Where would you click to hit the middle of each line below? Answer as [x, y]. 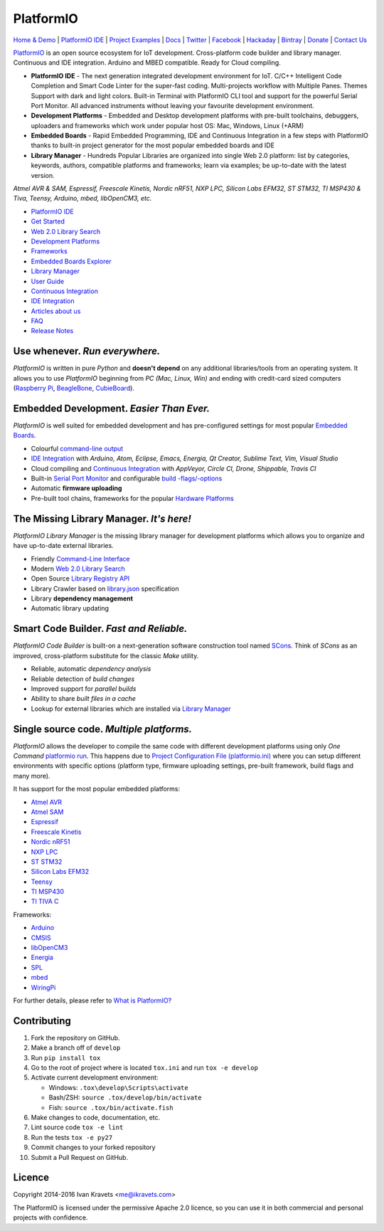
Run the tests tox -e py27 [72, 1137]
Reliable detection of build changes [83, 679]
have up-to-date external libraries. [63, 546]
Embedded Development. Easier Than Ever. [112, 408]
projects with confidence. [50, 1217]
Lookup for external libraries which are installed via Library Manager [131, 709]
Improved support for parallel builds [84, 688]
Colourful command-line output [77, 448]
